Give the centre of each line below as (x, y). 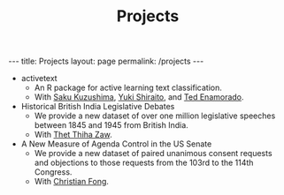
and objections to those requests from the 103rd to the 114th (144, 163)
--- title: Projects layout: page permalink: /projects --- (106, 61)
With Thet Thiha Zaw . (73, 135)
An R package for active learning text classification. (128, 88)
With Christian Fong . (72, 182)
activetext (39, 79)
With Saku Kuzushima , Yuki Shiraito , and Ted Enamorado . (139, 97)
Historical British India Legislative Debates (98, 107)
